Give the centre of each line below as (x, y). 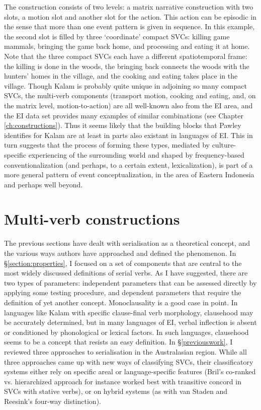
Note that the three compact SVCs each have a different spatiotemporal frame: (126, 56)
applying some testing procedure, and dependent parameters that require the (123, 292)
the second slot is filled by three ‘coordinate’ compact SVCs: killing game (117, 36)
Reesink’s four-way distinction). (53, 401)
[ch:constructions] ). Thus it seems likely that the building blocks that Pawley (123, 125)
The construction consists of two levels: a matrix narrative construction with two (129, 7)
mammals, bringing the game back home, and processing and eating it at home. (127, 46)
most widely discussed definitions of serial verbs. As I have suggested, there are (126, 273)
